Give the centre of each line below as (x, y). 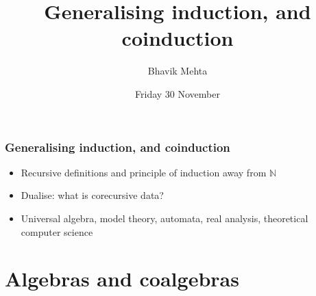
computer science (57, 231)
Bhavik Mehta (178, 71)
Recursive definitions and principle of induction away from (144, 172)
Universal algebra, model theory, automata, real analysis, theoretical (165, 218)
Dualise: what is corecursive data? (92, 195)
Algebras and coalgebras (122, 279)
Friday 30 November (178, 93)
